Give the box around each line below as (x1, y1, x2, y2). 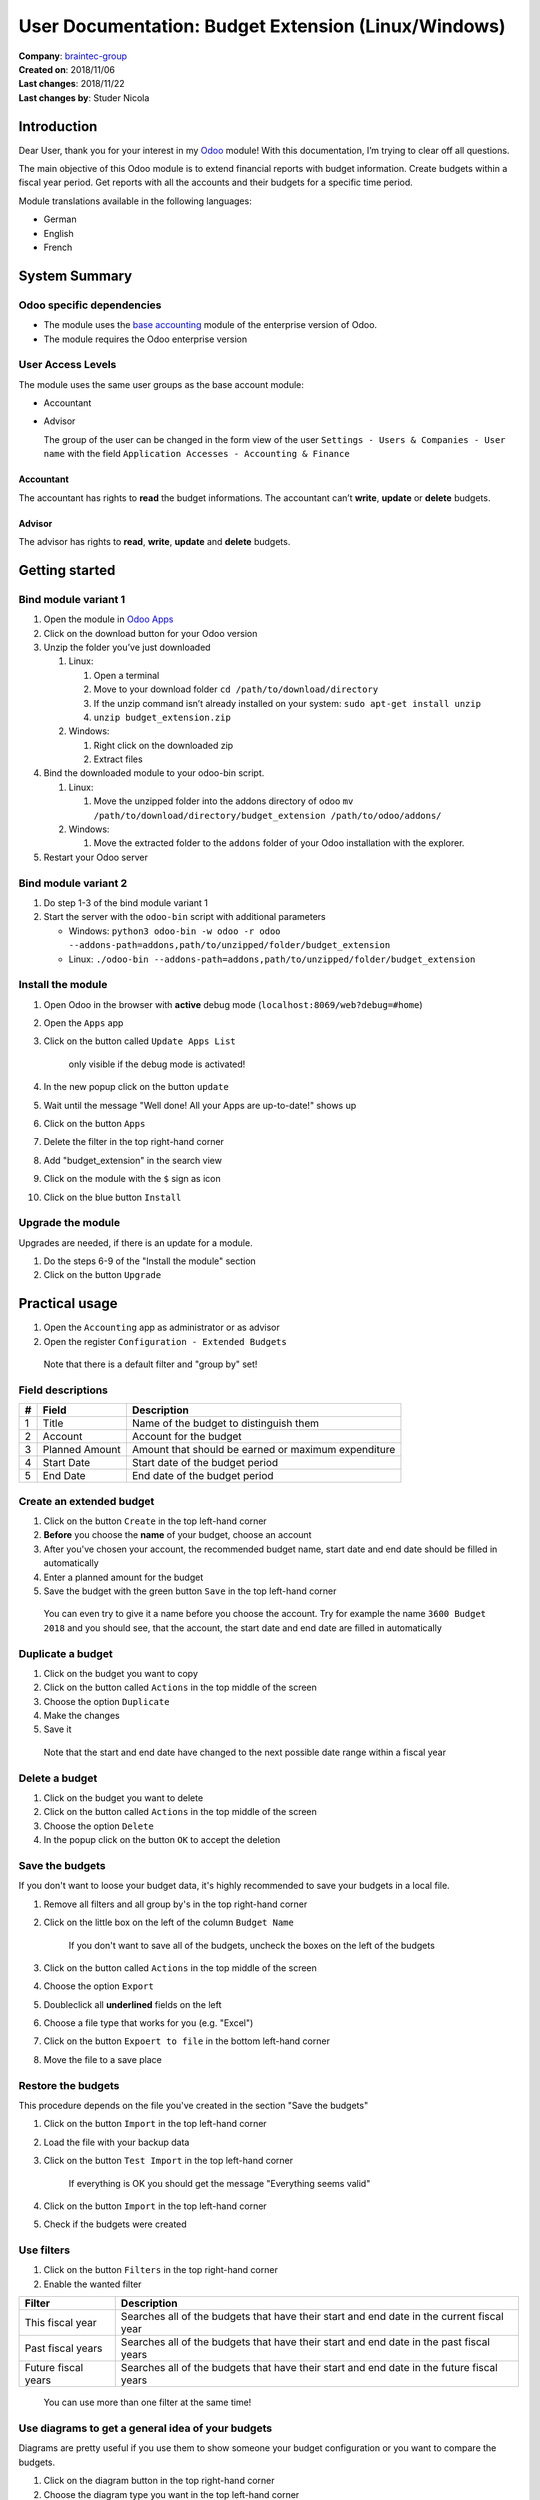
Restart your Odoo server (43, 851, 149, 863)
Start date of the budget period (131, 1456, 279, 1470)
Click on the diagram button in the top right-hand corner (43, 2475, 275, 2487)
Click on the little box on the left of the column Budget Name (43, 1916, 294, 1929)
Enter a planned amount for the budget (43, 1571, 204, 1583)
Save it (43, 1723, 72, 1735)
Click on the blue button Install (43, 1191, 182, 1203)
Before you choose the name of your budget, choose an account (43, 1529, 312, 1541)
